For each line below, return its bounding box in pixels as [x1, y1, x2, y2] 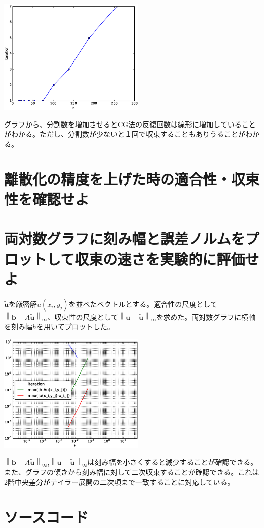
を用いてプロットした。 [36, 321, 115, 332]
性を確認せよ [4, 188, 90, 209]
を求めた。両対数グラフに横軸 [156, 311, 256, 322]
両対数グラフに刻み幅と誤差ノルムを [4, 228, 245, 249]
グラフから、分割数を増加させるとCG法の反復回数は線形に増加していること [4, 118, 256, 129]
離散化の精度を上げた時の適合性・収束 [4, 168, 260, 189]
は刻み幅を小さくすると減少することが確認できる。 [87, 456, 258, 467]
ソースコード [4, 506, 89, 527]
